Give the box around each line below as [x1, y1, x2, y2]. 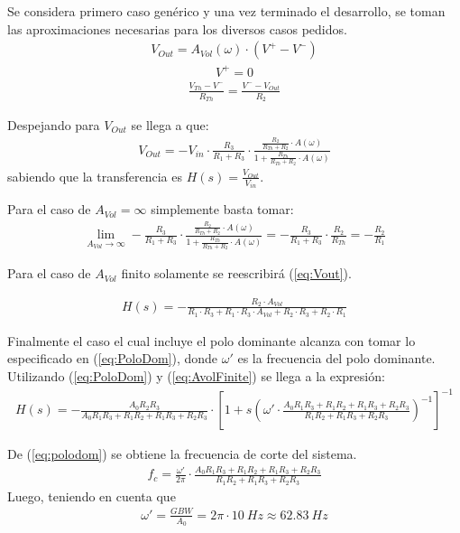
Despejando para [7, 115, 100, 134]
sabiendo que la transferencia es [7, 166, 182, 185]
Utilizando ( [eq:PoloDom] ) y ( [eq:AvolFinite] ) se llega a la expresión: [7, 367, 385, 386]
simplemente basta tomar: [151, 200, 294, 219]
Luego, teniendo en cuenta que [7, 486, 176, 505]
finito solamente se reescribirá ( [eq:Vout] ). [121, 264, 352, 283]
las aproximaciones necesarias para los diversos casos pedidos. [7, 19, 347, 38]
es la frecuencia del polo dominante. [237, 349, 436, 368]
